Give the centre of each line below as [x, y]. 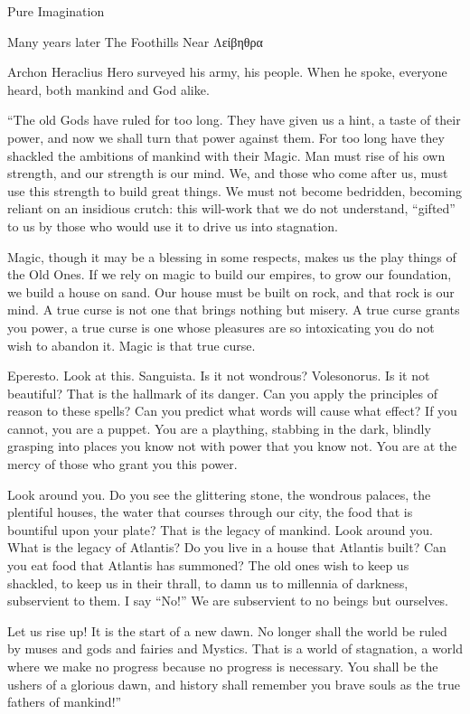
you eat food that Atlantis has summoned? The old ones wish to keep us [208, 565]
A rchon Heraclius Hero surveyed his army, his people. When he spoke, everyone [227, 72]
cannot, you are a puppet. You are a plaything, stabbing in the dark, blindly [219, 428]
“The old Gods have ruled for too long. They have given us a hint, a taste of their [234, 120]
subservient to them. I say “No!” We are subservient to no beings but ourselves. [228, 601]
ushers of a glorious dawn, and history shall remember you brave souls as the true [234, 684]
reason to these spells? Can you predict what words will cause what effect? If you [232, 411]
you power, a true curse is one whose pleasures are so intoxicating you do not [221, 327]
